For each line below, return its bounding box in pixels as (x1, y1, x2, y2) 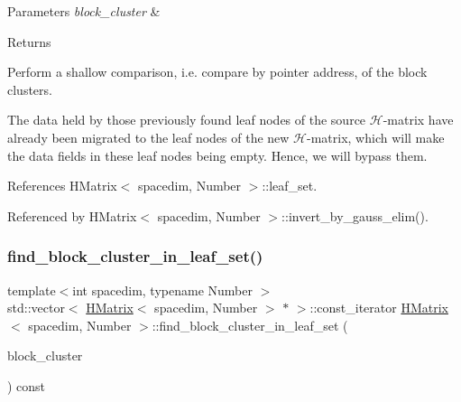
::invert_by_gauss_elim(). (281, 206, 429, 225)
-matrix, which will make (307, 127, 445, 146)
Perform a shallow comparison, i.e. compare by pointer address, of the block (7, 62, 428, 81)
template (7, 280, 56, 299)
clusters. (7, 79, 52, 98)
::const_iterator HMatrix (309, 298, 448, 317)
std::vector (7, 298, 65, 317)
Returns (7, 32, 51, 51)
